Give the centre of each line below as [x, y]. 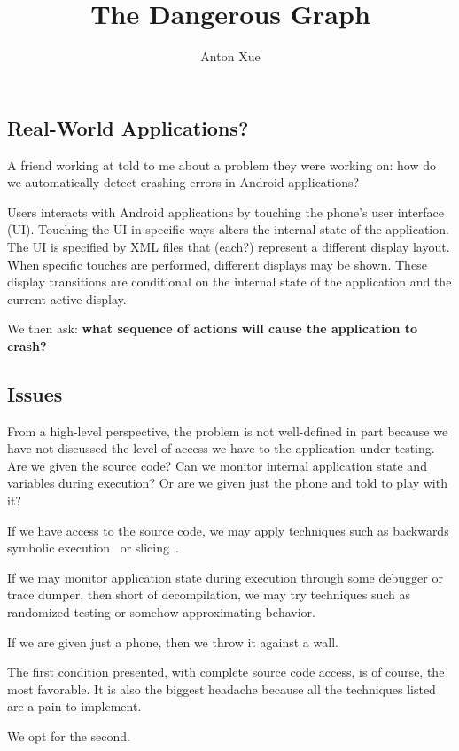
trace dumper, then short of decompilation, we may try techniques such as [209, 595]
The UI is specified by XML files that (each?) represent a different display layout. [229, 246]
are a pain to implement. [74, 706]
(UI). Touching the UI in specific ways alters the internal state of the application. [228, 229]
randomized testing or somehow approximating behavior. [161, 612]
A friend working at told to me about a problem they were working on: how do [222, 164]
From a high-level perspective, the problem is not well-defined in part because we [228, 430]
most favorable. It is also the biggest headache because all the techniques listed [222, 688]
